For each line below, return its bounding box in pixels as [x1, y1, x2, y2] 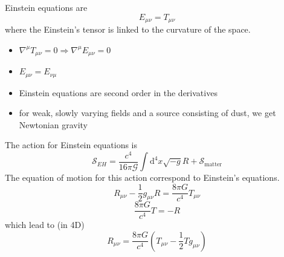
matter [204, 161, 222, 168]
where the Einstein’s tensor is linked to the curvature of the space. [5, 23, 251, 36]
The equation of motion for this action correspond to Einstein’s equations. [5, 171, 280, 184]
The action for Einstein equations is [5, 138, 138, 151]
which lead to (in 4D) [5, 218, 85, 231]
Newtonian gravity [19, 118, 88, 131]
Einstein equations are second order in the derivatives [19, 86, 218, 99]
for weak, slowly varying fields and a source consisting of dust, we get [19, 106, 276, 119]
